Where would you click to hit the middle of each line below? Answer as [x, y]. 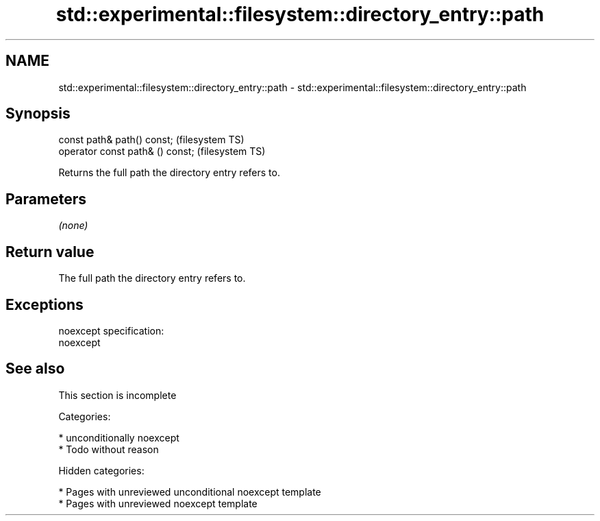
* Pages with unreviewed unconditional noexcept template [190, 492]
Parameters [46, 199]
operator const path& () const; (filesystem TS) [162, 152]
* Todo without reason [109, 449]
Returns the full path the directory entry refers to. [169, 173]
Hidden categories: [101, 470]
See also [35, 369]
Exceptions [45, 304]
